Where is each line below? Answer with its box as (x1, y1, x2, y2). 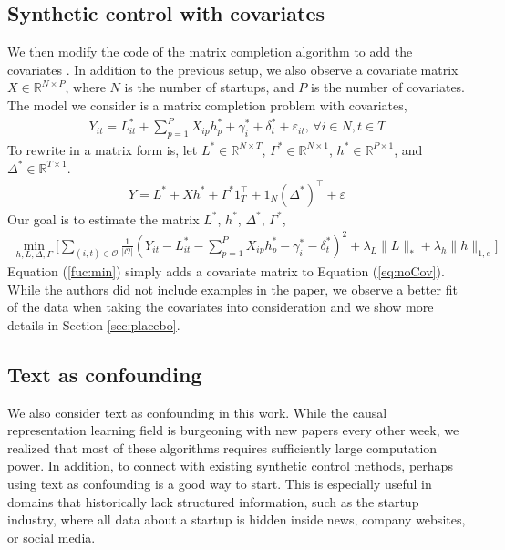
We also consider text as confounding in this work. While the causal (7, 402, 387, 421)
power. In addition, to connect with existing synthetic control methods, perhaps (7, 456, 453, 475)
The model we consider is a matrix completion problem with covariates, (7, 95, 407, 114)
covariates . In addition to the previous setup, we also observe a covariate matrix (7, 59, 459, 78)
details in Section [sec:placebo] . (7, 315, 180, 334)
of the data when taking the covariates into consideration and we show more (7, 297, 434, 317)
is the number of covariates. (311, 78, 466, 97)
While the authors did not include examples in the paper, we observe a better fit (7, 279, 458, 298)
